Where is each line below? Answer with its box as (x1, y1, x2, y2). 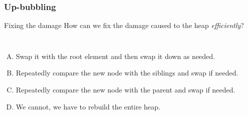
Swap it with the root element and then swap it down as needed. (16, 50, 215, 61)
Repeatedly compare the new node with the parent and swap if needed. (16, 84, 235, 94)
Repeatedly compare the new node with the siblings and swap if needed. (16, 67, 238, 78)
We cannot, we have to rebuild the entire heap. (16, 101, 161, 111)
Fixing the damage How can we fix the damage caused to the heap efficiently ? (4, 20, 244, 30)
